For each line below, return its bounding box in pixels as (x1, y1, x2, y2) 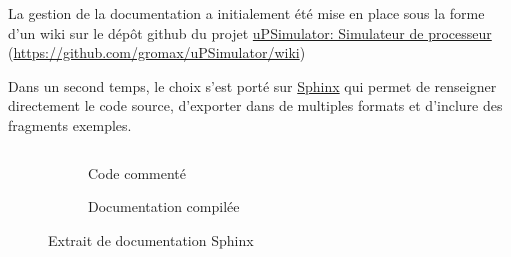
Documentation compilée (88, 196, 240, 217)
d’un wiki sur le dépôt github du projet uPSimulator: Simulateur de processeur (8, 22, 492, 43)
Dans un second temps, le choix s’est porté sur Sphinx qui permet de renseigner (8, 75, 497, 96)
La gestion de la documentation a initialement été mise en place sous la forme (8, 3, 485, 23)
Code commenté (88, 162, 186, 183)
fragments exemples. (8, 114, 132, 135)
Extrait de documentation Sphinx (48, 229, 254, 250)
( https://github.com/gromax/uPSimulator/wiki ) (8, 42, 306, 63)
